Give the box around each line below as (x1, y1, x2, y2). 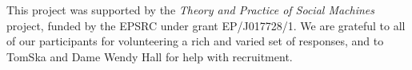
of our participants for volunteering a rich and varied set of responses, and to (6, 33, 384, 49)
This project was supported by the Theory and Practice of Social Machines (6, 2, 375, 17)
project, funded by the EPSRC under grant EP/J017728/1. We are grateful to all (6, 17, 406, 33)
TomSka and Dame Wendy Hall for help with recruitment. (6, 48, 293, 64)
